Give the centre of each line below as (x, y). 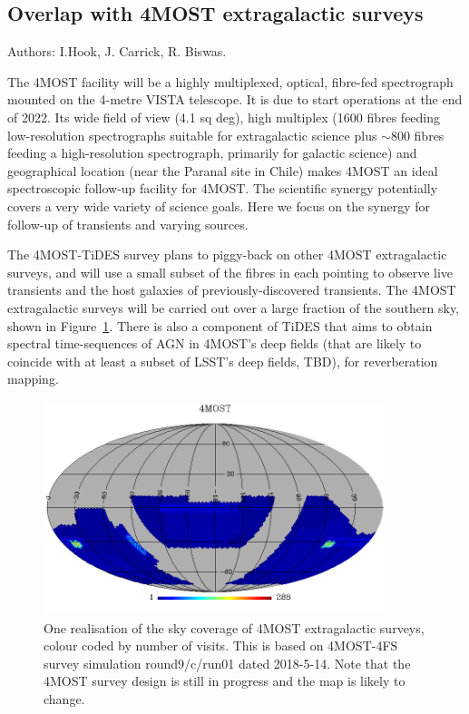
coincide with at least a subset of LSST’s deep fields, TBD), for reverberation (223, 361)
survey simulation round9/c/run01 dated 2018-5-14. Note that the (227, 663)
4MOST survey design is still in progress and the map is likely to (225, 681)
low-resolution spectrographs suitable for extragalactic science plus (192, 135)
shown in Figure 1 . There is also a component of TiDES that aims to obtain (220, 325)
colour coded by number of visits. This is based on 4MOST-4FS (221, 646)
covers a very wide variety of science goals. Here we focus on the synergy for (219, 205)
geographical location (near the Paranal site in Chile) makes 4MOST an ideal (223, 170)
